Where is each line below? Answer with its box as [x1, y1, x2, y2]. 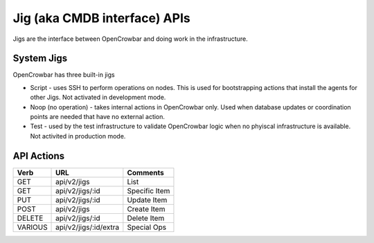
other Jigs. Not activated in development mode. [30, 93, 166, 102]
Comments [127, 168, 164, 177]
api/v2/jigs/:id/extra [55, 222, 120, 232]
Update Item [127, 195, 168, 204]
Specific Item [127, 186, 170, 195]
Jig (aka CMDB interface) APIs [12, 10, 190, 26]
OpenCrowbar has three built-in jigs [12, 71, 115, 79]
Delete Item [127, 213, 165, 223]
